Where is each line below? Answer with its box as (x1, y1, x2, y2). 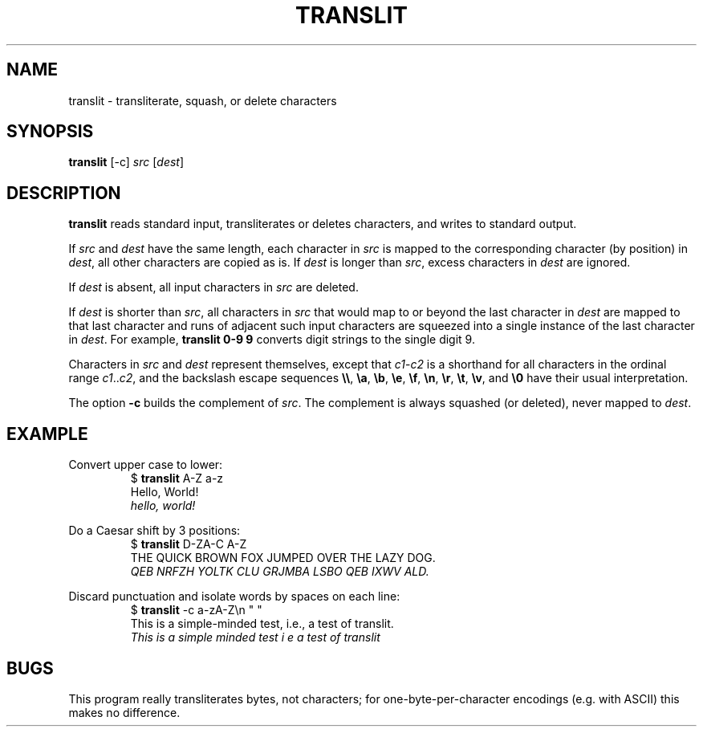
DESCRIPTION (6, 182, 121, 203)
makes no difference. (68, 705, 181, 719)
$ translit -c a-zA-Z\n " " (130, 603, 262, 617)
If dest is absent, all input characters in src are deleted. (68, 280, 359, 295)
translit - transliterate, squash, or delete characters (68, 93, 337, 108)
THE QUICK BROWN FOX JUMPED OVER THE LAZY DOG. (130, 551, 436, 565)
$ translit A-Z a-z (130, 471, 224, 486)
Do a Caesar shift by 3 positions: (68, 523, 241, 538)
